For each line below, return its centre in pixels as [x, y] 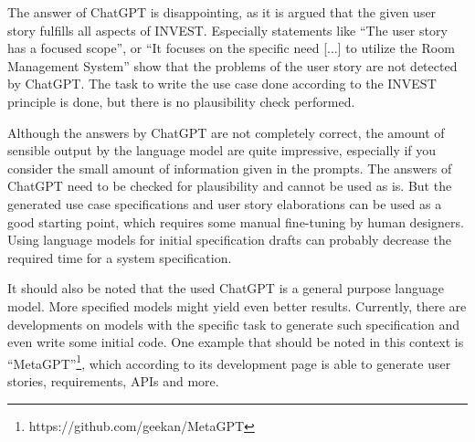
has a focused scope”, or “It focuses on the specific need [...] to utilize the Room [231, 48]
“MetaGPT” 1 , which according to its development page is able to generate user [229, 362]
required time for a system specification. [120, 257]
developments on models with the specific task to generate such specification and [234, 324]
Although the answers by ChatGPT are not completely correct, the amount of [226, 132]
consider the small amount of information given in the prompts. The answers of [230, 168]
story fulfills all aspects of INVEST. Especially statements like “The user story [227, 30]
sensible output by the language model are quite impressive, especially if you [222, 150]
